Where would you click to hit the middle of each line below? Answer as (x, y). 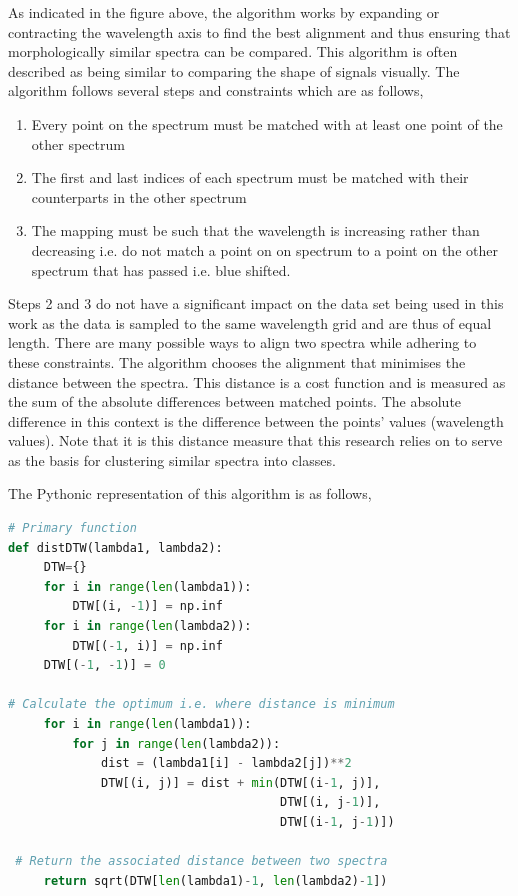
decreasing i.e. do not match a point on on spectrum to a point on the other (264, 249)
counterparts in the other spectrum (139, 196)
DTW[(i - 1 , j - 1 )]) (337, 821)
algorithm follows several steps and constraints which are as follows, (216, 90)
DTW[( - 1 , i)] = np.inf (147, 645)
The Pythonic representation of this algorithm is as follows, (190, 493)
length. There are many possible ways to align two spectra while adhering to (242, 342)
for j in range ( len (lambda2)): (176, 743)
